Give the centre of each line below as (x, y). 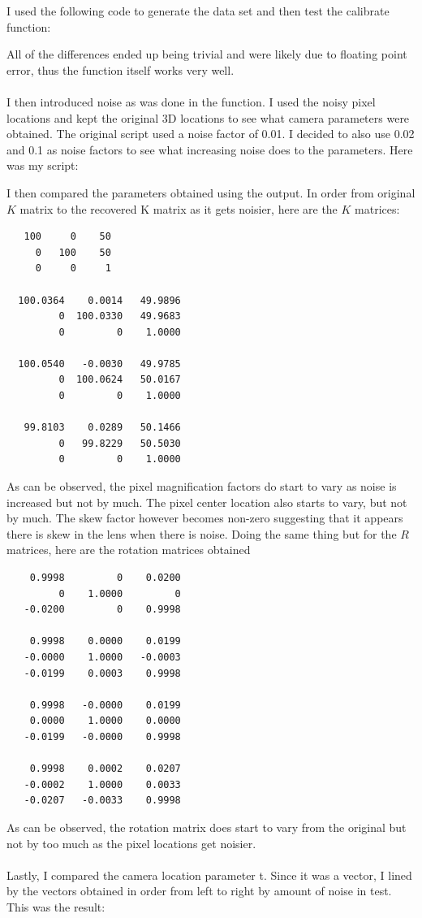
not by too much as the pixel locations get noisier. (131, 843)
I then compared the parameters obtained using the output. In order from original (211, 192)
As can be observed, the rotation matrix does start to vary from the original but (207, 827)
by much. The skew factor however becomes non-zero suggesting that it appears (205, 518)
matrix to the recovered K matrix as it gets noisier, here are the (179, 208)
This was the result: (56, 906)
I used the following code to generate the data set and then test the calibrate (198, 11)
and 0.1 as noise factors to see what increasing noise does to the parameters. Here (210, 149)
